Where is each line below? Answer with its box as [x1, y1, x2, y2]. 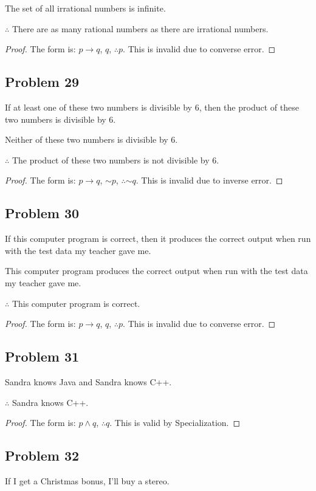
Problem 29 [5, 72, 80, 91]
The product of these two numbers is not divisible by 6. [12, 153, 219, 166]
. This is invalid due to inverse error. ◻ [136, 174, 283, 187]
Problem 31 [5, 347, 80, 366]
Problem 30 [5, 204, 80, 222]
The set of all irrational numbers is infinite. [5, 2, 166, 14]
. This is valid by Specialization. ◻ [109, 416, 241, 429]
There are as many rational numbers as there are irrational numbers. [12, 22, 269, 35]
